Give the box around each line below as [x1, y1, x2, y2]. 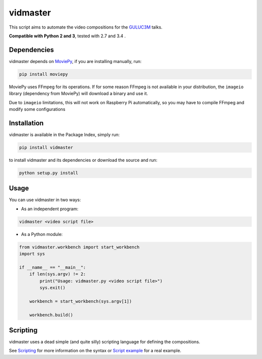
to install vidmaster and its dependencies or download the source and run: [9, 157, 158, 163]
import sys [19, 251, 45, 257]
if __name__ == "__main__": [19, 265, 86, 270]
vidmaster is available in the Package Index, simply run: [9, 131, 120, 138]
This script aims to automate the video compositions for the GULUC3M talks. [9, 24, 163, 30]
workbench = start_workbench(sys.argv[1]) [29, 298, 132, 304]
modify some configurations [9, 106, 65, 112]
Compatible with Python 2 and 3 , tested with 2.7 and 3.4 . [9, 33, 126, 39]
